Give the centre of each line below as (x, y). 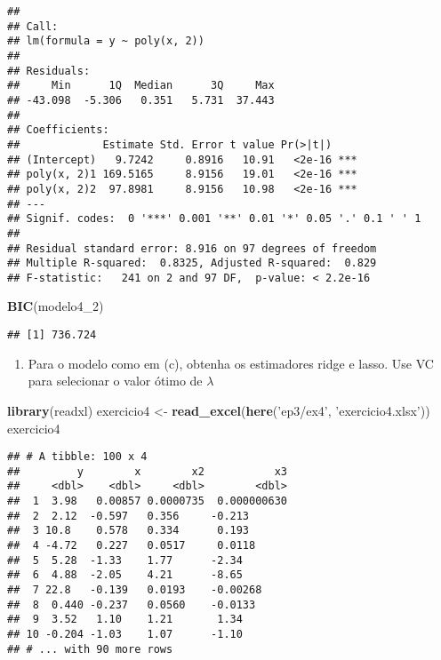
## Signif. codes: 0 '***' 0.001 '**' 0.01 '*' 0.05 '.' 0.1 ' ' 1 (214, 219)
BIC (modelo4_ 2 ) (56, 306)
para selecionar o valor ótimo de (115, 381)
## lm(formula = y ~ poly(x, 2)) (106, 41)
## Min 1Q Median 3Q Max (141, 86)
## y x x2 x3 (147, 471)
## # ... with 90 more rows (90, 649)
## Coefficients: (58, 130)
